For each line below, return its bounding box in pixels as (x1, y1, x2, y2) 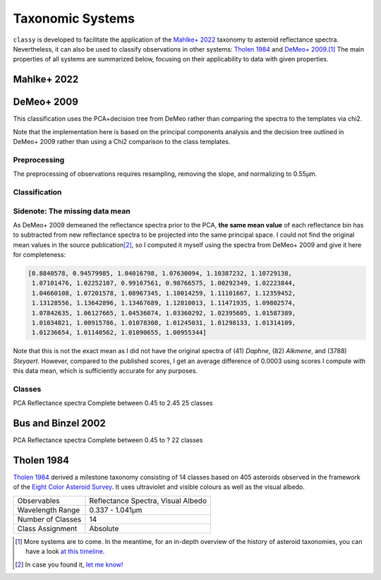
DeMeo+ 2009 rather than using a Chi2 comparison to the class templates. (13, 138, 231, 146)
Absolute (89, 523, 119, 533)
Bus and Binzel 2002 (13, 418, 106, 430)
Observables (17, 495, 60, 505)
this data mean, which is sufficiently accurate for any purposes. (13, 367, 198, 375)
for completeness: (13, 251, 66, 259)
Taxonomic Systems (13, 11, 135, 26)
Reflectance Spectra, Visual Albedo (89, 495, 207, 505)
